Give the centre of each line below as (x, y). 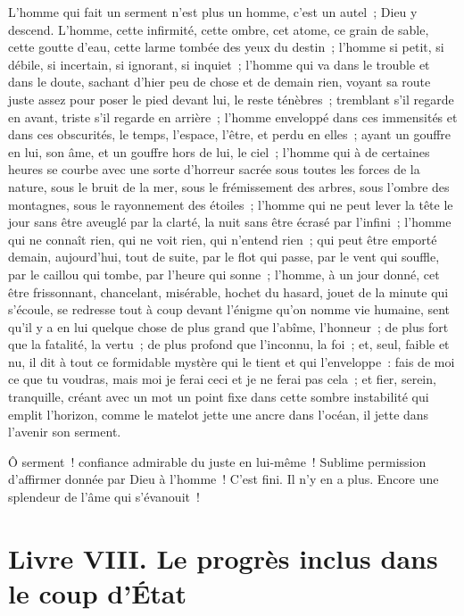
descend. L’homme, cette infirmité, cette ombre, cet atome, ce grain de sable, (219, 29)
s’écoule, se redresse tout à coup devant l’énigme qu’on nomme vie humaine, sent (229, 309)
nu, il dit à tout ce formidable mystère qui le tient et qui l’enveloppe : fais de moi (232, 361)
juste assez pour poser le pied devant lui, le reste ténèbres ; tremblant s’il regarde (231, 99)
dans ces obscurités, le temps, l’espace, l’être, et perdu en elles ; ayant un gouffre (230, 134)
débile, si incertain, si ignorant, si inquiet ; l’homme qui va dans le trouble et (219, 64)
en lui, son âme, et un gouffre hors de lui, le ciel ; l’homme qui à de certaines (219, 151)
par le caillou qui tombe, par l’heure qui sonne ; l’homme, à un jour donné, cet (224, 274)
